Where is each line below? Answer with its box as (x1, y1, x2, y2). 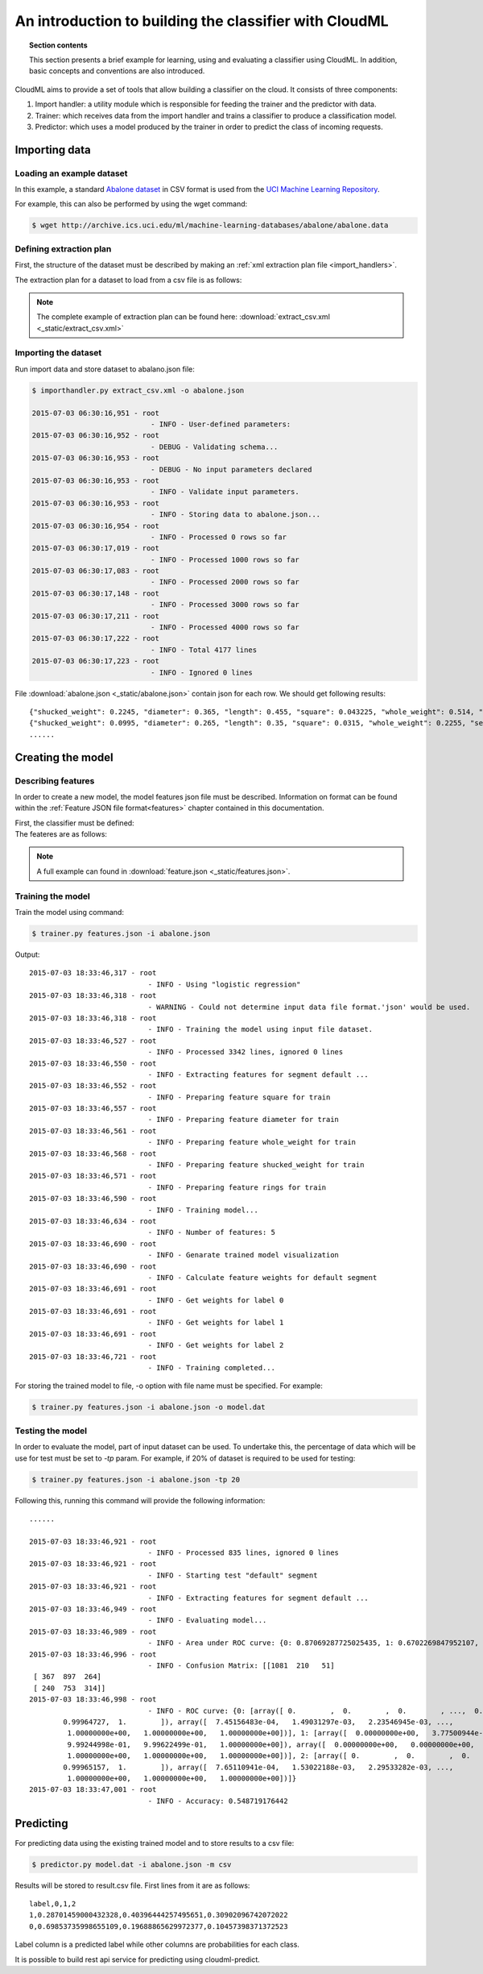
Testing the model (14, 1425, 88, 1436)
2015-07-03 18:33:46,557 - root (29, 1104, 157, 1113)
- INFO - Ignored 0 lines (150, 667, 253, 677)
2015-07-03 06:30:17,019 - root (31, 544, 160, 553)
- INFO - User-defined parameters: (150, 420, 291, 429)
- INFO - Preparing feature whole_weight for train (147, 1137, 357, 1147)
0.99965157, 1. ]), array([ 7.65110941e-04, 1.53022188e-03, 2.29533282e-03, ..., (63, 1762, 454, 1772)
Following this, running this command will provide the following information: (14, 1495, 266, 1505)
